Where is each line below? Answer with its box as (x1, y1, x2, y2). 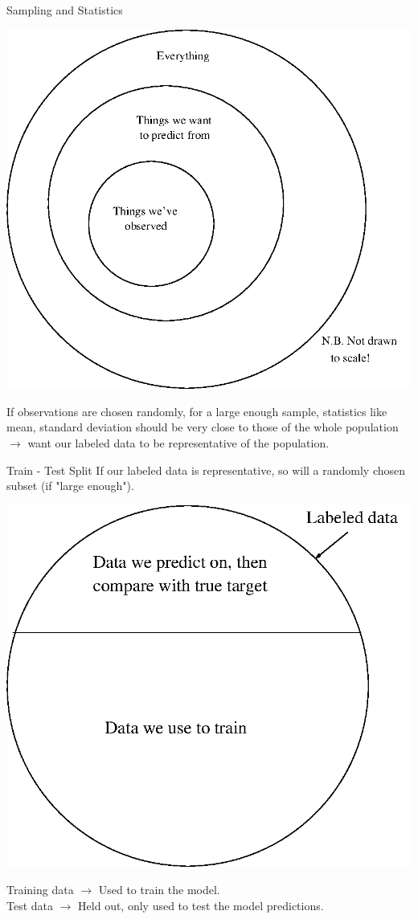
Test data (6, 897, 54, 913)
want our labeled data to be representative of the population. (27, 434, 330, 451)
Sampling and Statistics (6, 2, 123, 18)
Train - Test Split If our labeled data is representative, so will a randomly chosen (6, 461, 406, 478)
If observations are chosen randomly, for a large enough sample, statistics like (6, 402, 387, 419)
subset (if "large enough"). (6, 477, 134, 494)
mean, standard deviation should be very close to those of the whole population (6, 419, 399, 435)
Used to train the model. (98, 881, 220, 898)
